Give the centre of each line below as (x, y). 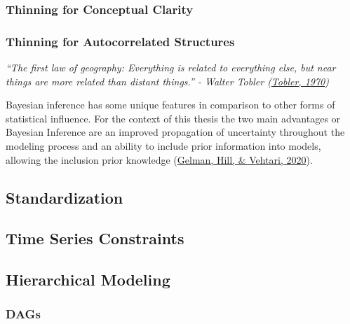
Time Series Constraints (95, 238)
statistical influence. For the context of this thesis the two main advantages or (173, 118)
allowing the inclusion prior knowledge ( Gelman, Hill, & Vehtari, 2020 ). (159, 159)
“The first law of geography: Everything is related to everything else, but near (171, 68)
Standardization (65, 197)
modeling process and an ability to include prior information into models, (163, 146)
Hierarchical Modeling (88, 280)
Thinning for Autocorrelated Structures (120, 41)
